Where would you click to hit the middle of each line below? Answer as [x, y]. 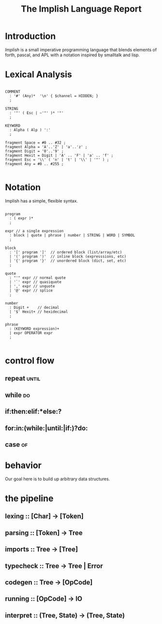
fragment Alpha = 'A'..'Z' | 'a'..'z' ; [46, 147]
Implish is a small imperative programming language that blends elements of [81, 50]
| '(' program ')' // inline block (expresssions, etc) [68, 256]
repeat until [23, 379]
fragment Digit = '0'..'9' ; [34, 151]
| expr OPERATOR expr [31, 333]
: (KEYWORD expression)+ [34, 329]
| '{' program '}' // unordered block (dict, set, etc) [68, 261]
